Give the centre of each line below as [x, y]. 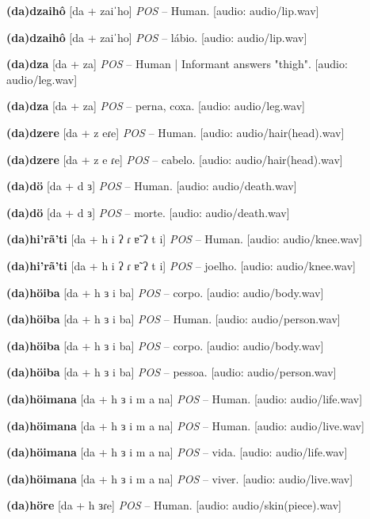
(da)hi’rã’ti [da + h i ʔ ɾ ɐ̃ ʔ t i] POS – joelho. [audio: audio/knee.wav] [181, 265]
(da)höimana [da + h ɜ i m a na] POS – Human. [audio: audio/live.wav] [185, 425]
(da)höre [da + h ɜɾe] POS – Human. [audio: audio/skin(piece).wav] [174, 505]
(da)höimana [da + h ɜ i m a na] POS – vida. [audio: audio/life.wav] [177, 452]
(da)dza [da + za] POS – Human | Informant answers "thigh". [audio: [177, 64]
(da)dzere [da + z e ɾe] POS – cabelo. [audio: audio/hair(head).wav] [175, 159]
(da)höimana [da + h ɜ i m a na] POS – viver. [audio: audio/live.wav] [180, 478]
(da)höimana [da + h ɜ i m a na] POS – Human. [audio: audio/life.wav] [185, 398]
